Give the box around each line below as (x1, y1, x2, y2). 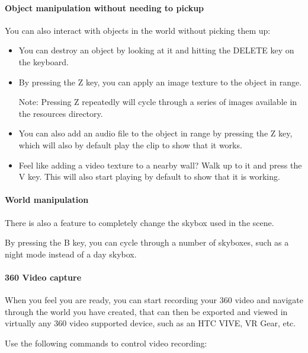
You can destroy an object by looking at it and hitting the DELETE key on (18, 44, 294, 56)
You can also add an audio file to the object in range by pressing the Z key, (18, 127, 293, 139)
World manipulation (5, 193, 89, 206)
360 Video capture (5, 271, 82, 283)
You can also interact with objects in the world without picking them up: (5, 24, 271, 36)
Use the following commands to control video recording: (5, 336, 207, 349)
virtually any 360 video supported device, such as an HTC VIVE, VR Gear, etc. (5, 317, 296, 329)
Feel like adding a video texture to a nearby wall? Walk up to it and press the (18, 158, 302, 171)
